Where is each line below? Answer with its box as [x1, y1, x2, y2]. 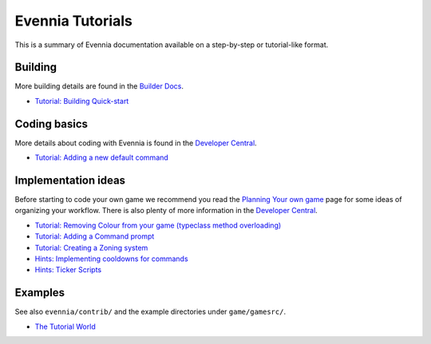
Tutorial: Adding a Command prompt [34, 231, 155, 241]
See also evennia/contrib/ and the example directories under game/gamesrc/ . [14, 307, 287, 317]
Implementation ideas [14, 173, 126, 187]
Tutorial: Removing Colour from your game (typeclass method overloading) [34, 220, 282, 230]
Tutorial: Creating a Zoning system [34, 243, 148, 252]
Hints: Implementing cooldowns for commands [34, 254, 188, 263]
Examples [14, 286, 65, 299]
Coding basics [14, 117, 88, 131]
